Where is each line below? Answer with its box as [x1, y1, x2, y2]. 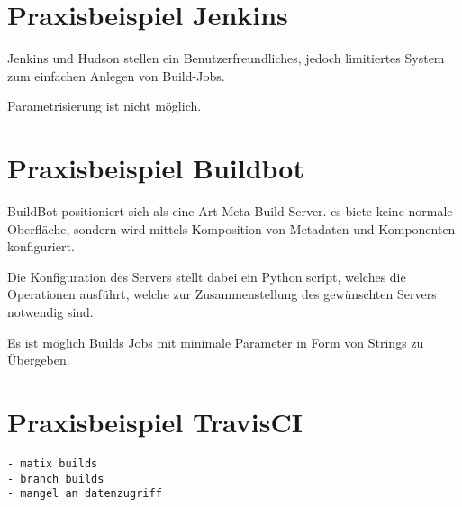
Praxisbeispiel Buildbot [7, 149, 304, 186]
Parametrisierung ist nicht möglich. [7, 96, 202, 115]
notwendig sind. [7, 303, 94, 321]
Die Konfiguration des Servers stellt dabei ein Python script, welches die [7, 267, 406, 285]
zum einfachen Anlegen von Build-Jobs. [7, 66, 225, 85]
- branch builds [7, 472, 104, 485]
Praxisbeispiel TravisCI [7, 403, 303, 439]
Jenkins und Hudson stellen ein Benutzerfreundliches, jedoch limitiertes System [7, 49, 445, 68]
